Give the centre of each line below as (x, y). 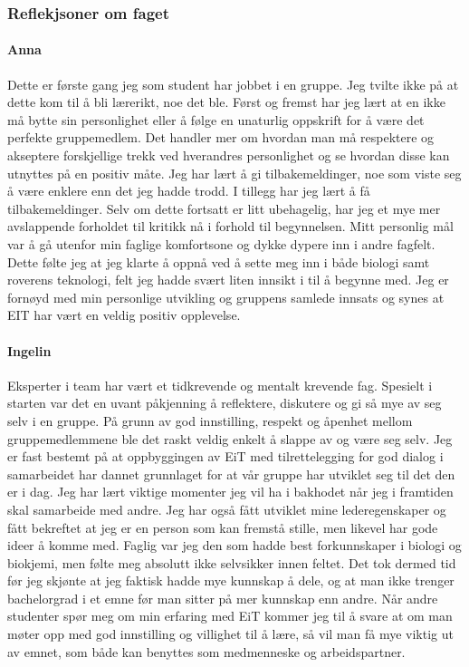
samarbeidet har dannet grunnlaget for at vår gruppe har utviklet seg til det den (231, 474)
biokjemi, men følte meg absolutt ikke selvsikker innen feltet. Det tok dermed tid (232, 562)
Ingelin (29, 350)
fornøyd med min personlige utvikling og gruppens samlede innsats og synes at (226, 297)
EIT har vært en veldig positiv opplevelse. (124, 315)
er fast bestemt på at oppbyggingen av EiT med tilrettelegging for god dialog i (225, 456)
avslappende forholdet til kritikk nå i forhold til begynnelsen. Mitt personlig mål (230, 226)
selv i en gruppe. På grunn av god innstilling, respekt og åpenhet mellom (210, 420)
